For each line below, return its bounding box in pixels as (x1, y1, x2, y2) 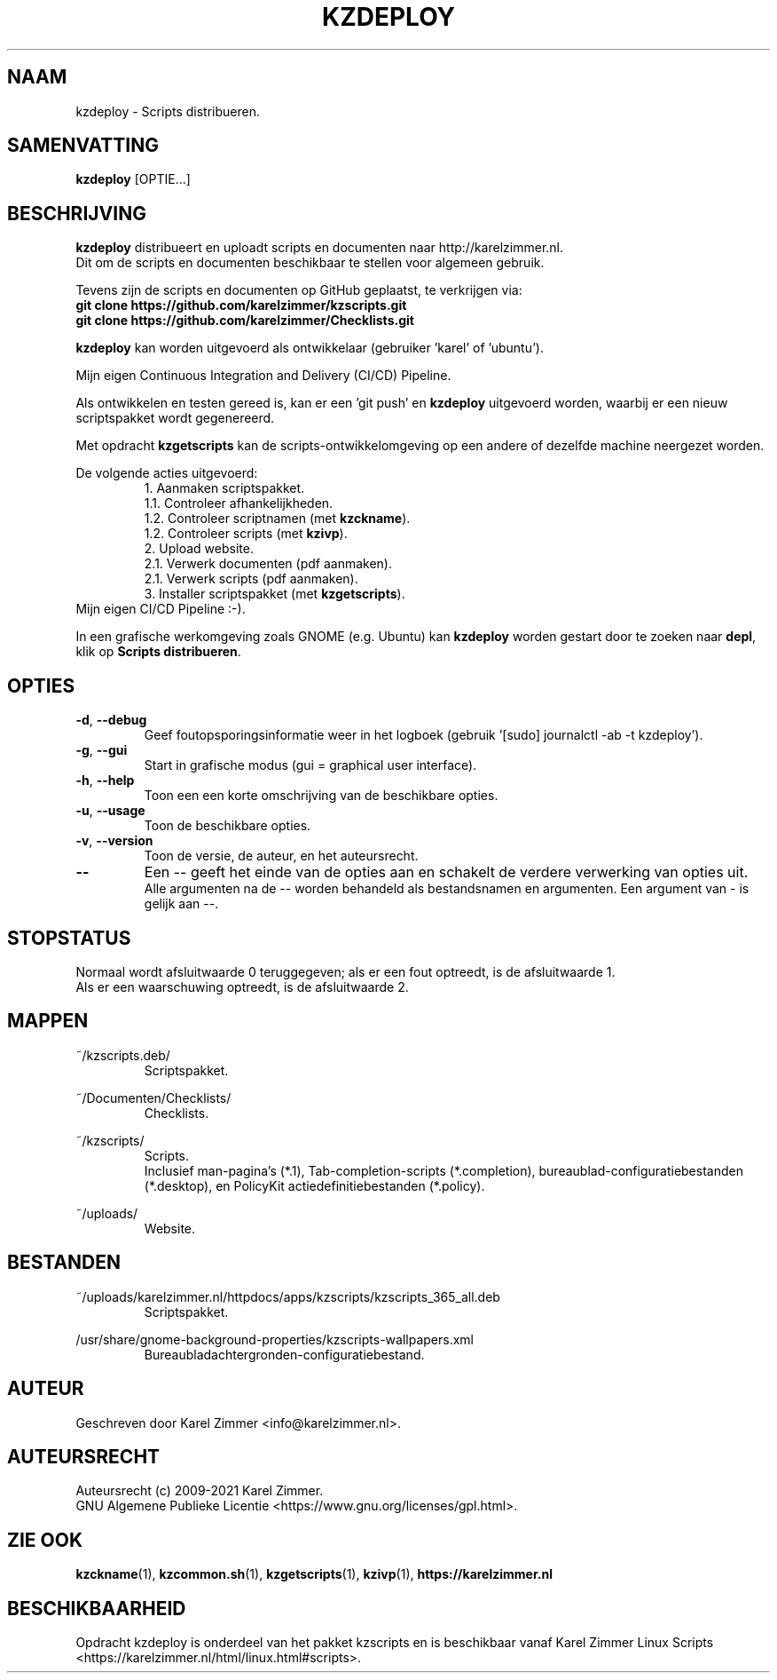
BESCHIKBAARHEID (7, 1597, 186, 1620)
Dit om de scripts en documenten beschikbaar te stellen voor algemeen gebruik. (75, 255, 545, 271)
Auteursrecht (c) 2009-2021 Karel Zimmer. (75, 1483, 324, 1499)
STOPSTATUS (7, 926, 131, 949)
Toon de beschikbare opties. (144, 818, 311, 834)
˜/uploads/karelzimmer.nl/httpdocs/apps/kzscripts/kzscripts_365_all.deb (75, 1288, 500, 1304)
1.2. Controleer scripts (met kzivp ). (144, 526, 348, 542)
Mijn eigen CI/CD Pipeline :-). (75, 601, 246, 617)
